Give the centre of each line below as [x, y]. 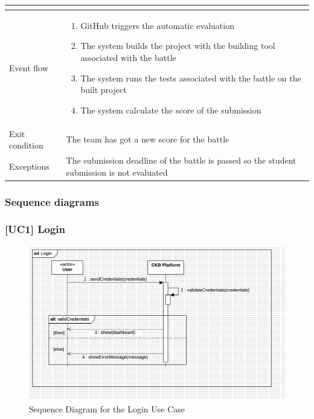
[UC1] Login [35, 229]
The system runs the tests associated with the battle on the [191, 78]
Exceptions [29, 166]
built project [104, 90]
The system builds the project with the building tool [178, 46]
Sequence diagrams [52, 201]
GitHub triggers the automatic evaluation [157, 25]
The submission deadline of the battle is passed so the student [181, 160]
